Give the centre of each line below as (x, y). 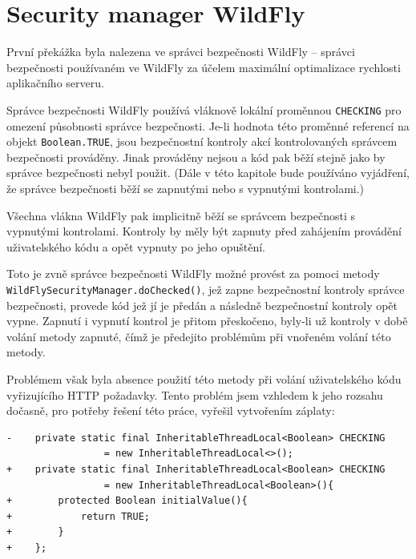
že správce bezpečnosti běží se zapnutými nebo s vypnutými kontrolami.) (186, 188)
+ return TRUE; (78, 516)
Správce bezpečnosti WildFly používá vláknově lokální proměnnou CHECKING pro (204, 109)
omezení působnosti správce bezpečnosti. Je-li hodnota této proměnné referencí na (208, 125)
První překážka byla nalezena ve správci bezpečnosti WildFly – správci (181, 52)
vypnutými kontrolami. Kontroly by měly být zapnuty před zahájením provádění (204, 231)
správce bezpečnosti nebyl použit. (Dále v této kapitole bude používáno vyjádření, (208, 173)
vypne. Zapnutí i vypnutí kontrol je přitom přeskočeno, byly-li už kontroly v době (207, 321)
